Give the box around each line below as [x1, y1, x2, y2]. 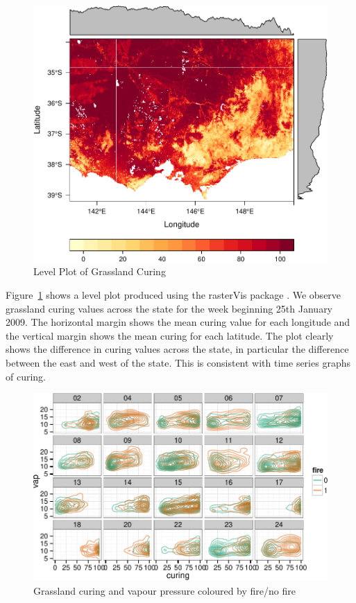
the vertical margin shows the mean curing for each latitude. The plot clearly [6, 328, 334, 342]
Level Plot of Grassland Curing [33, 264, 166, 279]
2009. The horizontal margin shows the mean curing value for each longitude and [6, 315, 350, 329]
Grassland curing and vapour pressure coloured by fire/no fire [33, 583, 296, 597]
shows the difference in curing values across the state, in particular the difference [6, 342, 349, 356]
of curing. [6, 369, 46, 383]
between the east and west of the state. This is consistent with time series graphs [6, 356, 350, 370]
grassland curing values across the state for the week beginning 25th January [6, 301, 333, 315]
